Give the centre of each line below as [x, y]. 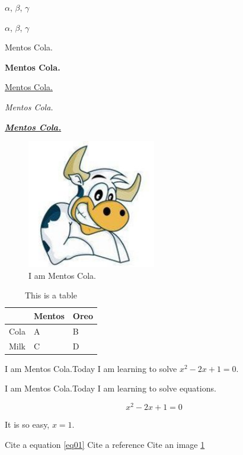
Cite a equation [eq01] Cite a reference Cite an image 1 [105, 444]
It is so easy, [27, 424]
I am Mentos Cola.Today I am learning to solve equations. [111, 388]
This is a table [51, 295]
